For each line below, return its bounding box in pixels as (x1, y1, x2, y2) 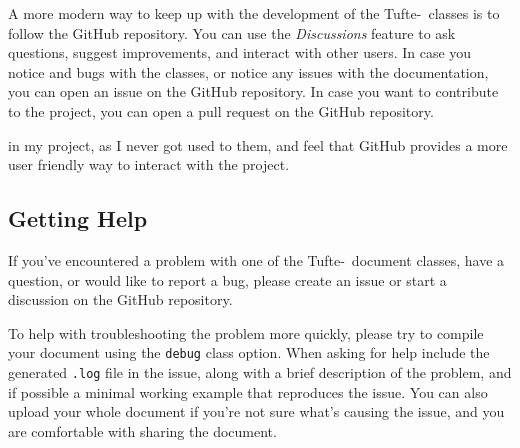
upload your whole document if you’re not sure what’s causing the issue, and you (8, 401, 505, 422)
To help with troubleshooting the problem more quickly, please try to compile (8, 322, 484, 343)
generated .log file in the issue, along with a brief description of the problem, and (8, 361, 512, 382)
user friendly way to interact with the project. (8, 154, 290, 175)
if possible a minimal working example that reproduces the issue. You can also (8, 381, 488, 402)
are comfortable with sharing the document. (8, 420, 277, 441)
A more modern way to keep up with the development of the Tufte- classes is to (8, 3, 500, 23)
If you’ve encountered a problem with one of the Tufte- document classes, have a (8, 249, 505, 270)
